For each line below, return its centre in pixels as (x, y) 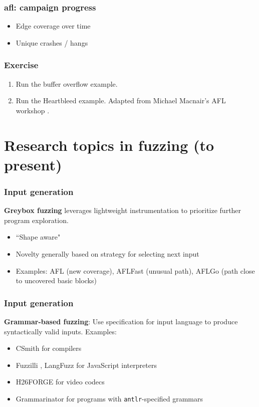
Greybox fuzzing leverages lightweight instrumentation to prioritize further (123, 210)
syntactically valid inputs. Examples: (60, 331)
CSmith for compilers (49, 348)
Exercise (21, 65)
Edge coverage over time (53, 26)
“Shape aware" (38, 237)
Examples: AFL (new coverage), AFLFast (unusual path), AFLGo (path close (135, 270)
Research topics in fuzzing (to (109, 145)
